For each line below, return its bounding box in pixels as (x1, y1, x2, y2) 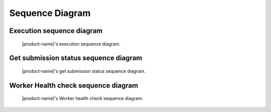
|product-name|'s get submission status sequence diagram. (22, 68, 146, 74)
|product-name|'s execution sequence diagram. (22, 40, 120, 47)
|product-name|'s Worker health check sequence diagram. (22, 95, 144, 101)
